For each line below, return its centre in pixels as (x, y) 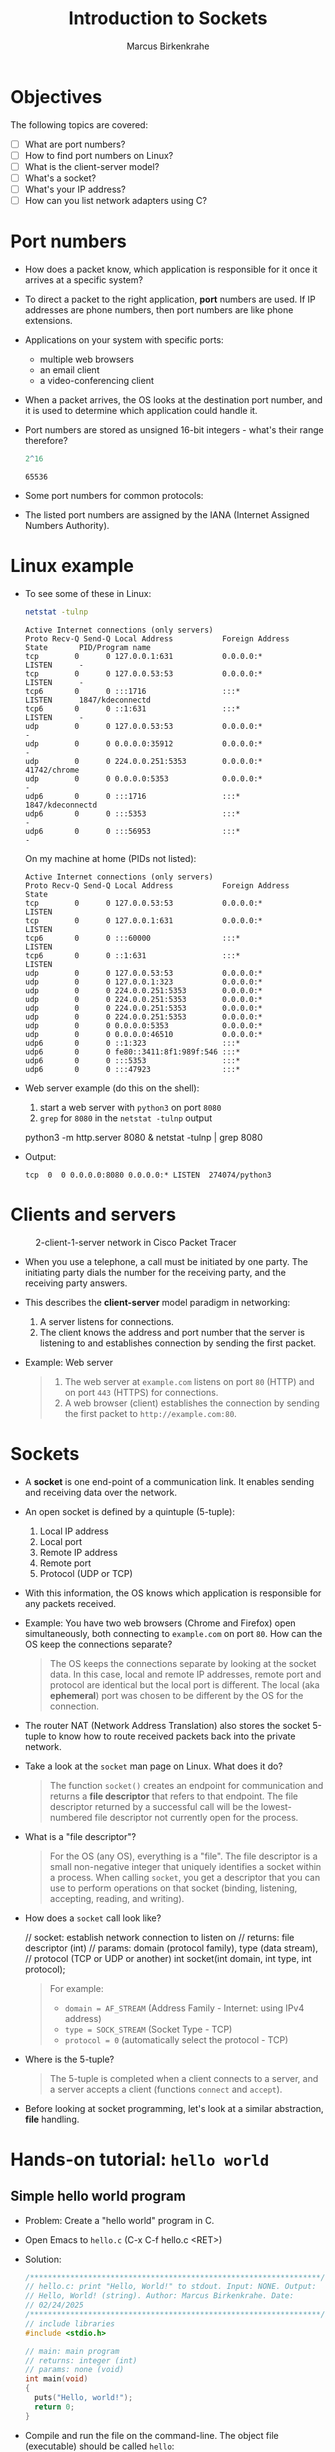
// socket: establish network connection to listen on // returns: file (159, 1937)
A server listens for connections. (107, 1321)
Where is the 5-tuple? (69, 2059)
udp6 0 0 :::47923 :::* (132, 1069)
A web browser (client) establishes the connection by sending (192, 1403)
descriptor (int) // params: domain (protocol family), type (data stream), (171, 1948)
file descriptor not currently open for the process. (196, 1817)
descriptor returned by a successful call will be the (154, 1806)
